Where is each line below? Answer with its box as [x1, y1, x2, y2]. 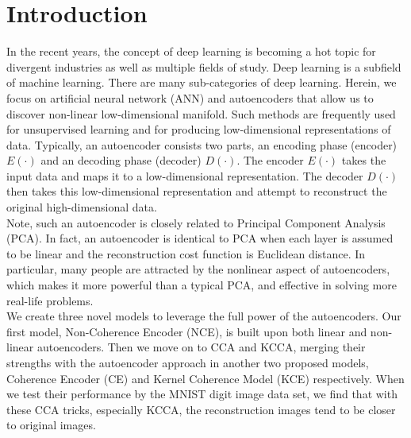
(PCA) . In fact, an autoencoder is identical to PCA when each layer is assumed [6, 230, 394, 246]
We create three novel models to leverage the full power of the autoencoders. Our [6, 308, 401, 324]
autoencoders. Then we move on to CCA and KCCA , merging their [36, 339, 366, 355]
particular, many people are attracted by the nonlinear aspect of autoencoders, [6, 261, 390, 277]
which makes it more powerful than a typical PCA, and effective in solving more [6, 277, 397, 293]
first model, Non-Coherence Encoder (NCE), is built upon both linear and [6, 323, 367, 339]
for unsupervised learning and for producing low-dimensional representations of [6, 121, 391, 138]
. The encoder [236, 152, 304, 169]
